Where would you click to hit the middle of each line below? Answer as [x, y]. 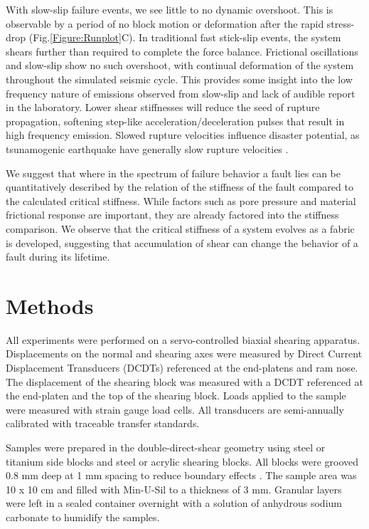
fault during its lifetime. [58, 257]
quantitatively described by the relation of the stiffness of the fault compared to [180, 187]
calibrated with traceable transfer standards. [103, 423]
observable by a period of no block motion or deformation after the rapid [165, 23]
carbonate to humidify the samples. [83, 517]
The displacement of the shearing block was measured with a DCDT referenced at [184, 381]
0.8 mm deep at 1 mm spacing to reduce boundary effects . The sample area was [181, 475]
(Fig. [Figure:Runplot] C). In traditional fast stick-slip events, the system [185, 37]
